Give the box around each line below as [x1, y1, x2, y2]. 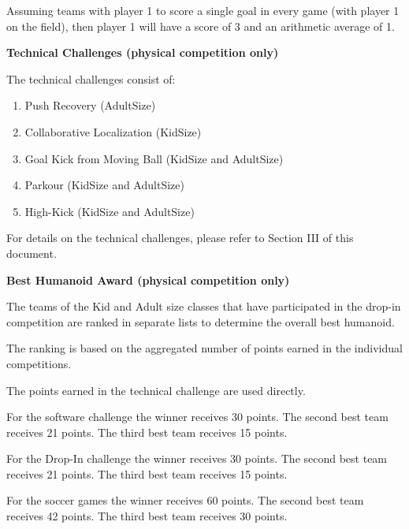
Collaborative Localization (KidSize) [24, 123, 202, 140]
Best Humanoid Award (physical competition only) [6, 271, 290, 288]
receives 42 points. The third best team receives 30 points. [6, 508, 288, 524]
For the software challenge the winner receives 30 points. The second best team [6, 408, 389, 425]
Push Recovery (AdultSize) [24, 97, 156, 114]
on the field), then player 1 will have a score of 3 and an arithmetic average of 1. [6, 17, 395, 34]
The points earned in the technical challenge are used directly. [6, 382, 306, 398]
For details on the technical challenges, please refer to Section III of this [6, 229, 354, 246]
